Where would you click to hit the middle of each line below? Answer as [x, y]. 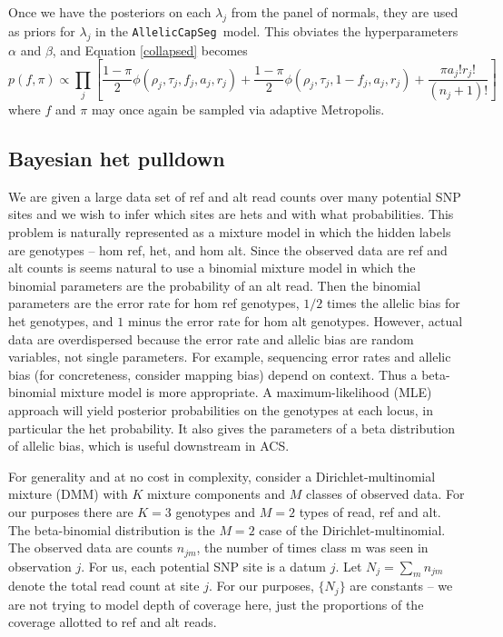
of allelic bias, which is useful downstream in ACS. [149, 446]
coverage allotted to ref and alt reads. [113, 622]
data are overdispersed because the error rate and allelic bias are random [211, 338]
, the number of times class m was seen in [312, 547]
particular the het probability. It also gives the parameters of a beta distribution [232, 428]
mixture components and [216, 494]
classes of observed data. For [385, 494]
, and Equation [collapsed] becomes [150, 50]
